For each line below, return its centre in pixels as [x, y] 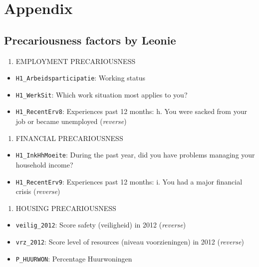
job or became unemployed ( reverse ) [71, 121]
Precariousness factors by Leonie [90, 40]
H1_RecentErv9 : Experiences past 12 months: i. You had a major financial [129, 181]
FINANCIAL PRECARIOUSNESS [69, 138]
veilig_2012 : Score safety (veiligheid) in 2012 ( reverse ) [101, 225]
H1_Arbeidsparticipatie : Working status [81, 78]
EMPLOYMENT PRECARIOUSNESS [76, 61]
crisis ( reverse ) [38, 191]
